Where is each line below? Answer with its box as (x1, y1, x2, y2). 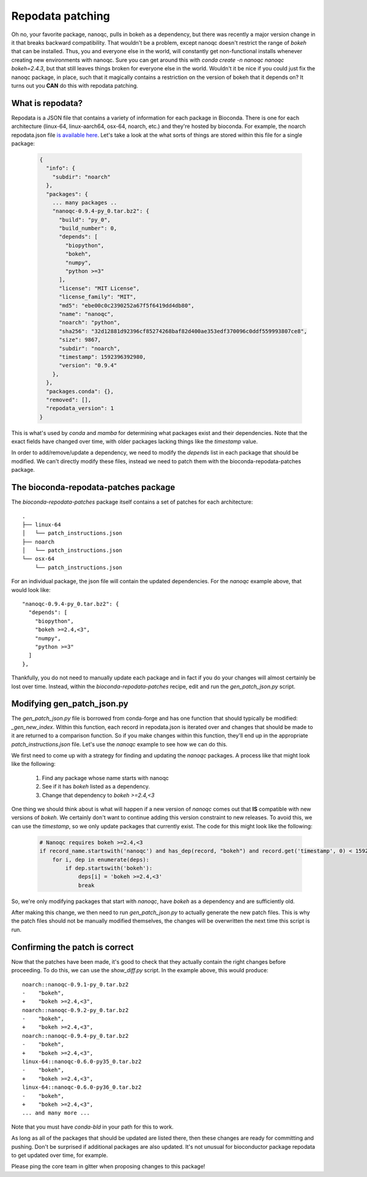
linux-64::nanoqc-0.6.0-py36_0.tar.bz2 (22, 1084, 142, 1091)
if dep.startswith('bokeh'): (65, 865, 153, 871)
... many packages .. (52, 199, 117, 206)
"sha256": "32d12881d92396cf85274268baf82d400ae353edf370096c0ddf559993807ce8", (59, 328, 308, 335)
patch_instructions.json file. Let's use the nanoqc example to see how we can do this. (11, 740, 228, 747)
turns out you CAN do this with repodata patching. (11, 81, 139, 89)
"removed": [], (46, 396, 92, 403)
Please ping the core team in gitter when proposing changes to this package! (11, 1163, 206, 1170)
